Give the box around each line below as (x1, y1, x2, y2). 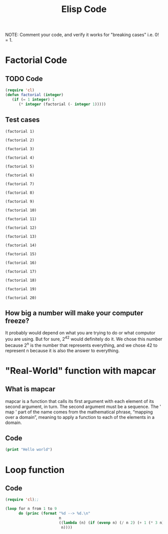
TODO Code (5, 74, 43, 83)
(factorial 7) (5, 181, 35, 186)
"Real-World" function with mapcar (5, 365, 156, 376)
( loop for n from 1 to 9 (5, 506, 57, 511)
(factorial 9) (5, 199, 35, 204)
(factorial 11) (5, 216, 37, 221)
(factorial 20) (5, 295, 37, 300)
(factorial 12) (5, 225, 37, 230)
